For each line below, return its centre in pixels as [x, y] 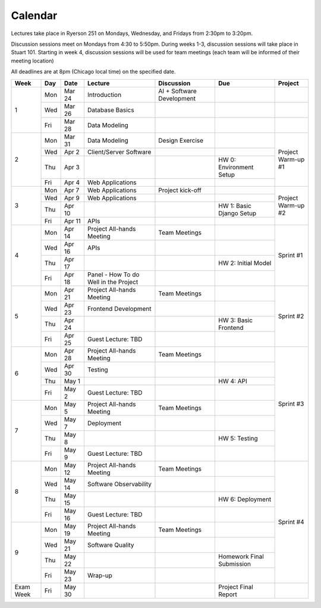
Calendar [34, 15]
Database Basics [111, 110]
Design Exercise [181, 140]
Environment [236, 167]
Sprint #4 [291, 522]
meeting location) [32, 61]
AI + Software [178, 91]
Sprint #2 [291, 316]
